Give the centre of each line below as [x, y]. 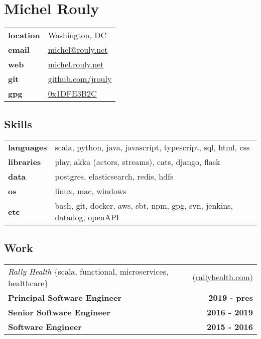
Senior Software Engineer [59, 312]
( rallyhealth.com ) [223, 277]
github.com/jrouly [80, 79]
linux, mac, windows [91, 191]
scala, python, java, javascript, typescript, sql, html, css [152, 147]
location [24, 35]
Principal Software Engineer [65, 297]
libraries [25, 162]
